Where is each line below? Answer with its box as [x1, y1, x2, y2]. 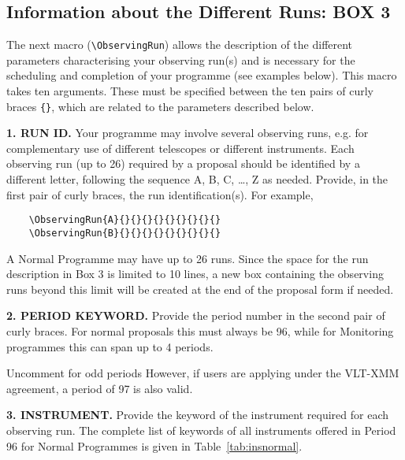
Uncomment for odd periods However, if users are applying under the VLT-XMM [6, 365, 399, 381]
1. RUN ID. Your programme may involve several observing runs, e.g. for [6, 124, 369, 141]
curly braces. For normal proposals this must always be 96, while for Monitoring [6, 322, 394, 339]
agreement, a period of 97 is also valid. [6, 380, 193, 396]
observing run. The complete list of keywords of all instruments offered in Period [6, 421, 396, 438]
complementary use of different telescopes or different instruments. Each [6, 139, 355, 156]
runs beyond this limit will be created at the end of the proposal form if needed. [6, 280, 394, 297]
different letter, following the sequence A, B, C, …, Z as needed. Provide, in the [6, 171, 388, 187]
